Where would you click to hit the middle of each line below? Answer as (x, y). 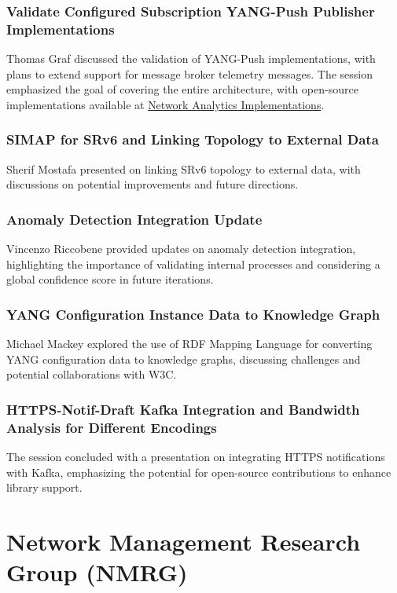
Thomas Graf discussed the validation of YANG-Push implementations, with (191, 59)
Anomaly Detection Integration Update (134, 219)
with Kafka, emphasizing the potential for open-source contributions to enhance (199, 472)
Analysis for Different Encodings (112, 427)
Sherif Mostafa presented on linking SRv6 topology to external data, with (184, 168)
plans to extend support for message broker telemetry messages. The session (190, 73)
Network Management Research (184, 542)
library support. (44, 487)
